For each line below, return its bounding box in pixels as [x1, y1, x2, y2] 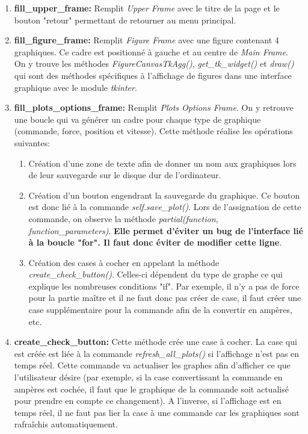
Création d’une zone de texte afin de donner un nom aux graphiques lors [28, 157, 297, 169]
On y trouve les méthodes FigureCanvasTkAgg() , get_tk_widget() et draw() [14, 57, 294, 70]
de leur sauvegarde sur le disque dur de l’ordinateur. [28, 169, 221, 181]
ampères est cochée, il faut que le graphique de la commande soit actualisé [14, 382, 289, 395]
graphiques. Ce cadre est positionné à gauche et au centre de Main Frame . [14, 45, 288, 58]
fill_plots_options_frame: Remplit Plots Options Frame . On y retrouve [14, 101, 294, 114]
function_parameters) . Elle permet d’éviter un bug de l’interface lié [28, 224, 303, 237]
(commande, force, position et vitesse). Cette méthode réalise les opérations [14, 125, 293, 137]
